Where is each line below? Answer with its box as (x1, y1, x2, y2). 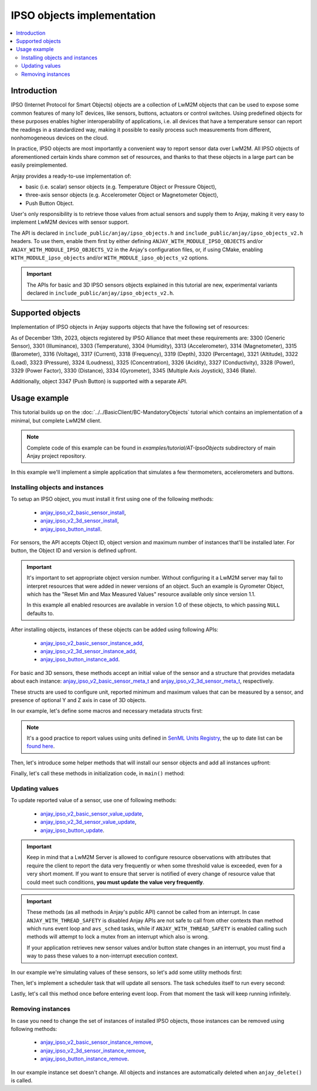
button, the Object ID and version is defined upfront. (11, 547, 137, 554)
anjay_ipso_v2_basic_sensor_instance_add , (40, 639, 144, 647)
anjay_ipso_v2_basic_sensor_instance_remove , (40, 1039, 153, 1046)
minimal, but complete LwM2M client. (11, 417, 102, 424)
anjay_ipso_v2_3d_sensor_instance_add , (40, 647, 137, 654)
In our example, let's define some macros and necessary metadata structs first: (11, 707, 203, 714)
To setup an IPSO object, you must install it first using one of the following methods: (11, 495, 214, 503)
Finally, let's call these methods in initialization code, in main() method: (11, 770, 185, 777)
